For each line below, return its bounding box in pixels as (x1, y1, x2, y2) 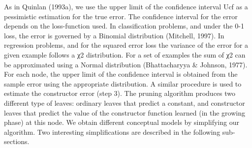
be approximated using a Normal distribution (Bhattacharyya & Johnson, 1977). (4, 59, 248, 69)
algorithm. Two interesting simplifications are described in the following (4, 126, 220, 137)
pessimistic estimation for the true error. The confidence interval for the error (4, 11, 238, 21)
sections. (4, 136, 30, 147)
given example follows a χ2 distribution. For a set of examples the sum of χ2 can (4, 49, 246, 59)
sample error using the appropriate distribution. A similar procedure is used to (4, 78, 242, 89)
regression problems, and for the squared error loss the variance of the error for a (4, 40, 249, 50)
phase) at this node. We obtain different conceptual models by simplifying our (4, 117, 239, 127)
